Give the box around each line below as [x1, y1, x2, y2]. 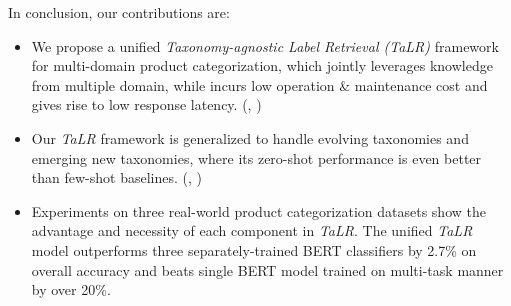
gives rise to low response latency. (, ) [31, 94, 262, 115]
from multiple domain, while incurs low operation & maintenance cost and [31, 74, 488, 95]
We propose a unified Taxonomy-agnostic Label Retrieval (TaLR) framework [31, 35, 499, 56]
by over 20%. [31, 279, 111, 300]
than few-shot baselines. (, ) [31, 167, 202, 188]
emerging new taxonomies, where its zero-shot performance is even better [31, 147, 482, 168]
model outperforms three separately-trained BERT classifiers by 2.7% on [31, 239, 477, 260]
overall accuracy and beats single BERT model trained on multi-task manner [31, 259, 504, 280]
